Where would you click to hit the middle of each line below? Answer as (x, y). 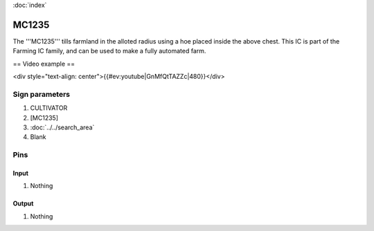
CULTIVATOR (49, 108)
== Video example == (44, 64)
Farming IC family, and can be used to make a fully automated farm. (109, 51)
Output (23, 203)
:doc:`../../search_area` (62, 127)
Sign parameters (42, 94)
